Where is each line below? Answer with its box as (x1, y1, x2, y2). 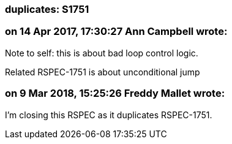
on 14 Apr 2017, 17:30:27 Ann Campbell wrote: (5, 25, 228, 38)
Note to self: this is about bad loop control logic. (5, 47, 198, 58)
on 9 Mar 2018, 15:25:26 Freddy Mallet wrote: (5, 87, 225, 100)
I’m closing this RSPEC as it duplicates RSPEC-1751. (5, 109, 212, 120)
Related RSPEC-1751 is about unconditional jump (5, 66, 200, 77)
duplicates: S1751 (5, 3, 89, 15)
